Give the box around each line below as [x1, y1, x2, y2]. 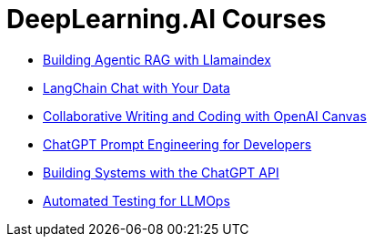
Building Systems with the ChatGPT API [43, 164, 279, 180]
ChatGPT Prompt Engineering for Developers [43, 136, 312, 152]
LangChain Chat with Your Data [43, 79, 230, 96]
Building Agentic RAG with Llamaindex [43, 51, 271, 67]
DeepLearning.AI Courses [6, 4, 327, 35]
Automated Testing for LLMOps [43, 192, 230, 208]
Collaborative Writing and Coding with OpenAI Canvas [43, 107, 367, 124]
